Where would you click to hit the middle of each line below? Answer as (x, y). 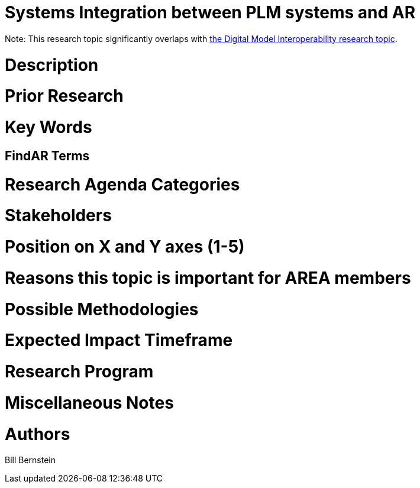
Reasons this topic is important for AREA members (208, 278)
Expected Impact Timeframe (119, 340)
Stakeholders (58, 216)
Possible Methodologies (102, 309)
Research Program (79, 371)
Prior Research (64, 96)
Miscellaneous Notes (89, 403)
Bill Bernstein (30, 460)
